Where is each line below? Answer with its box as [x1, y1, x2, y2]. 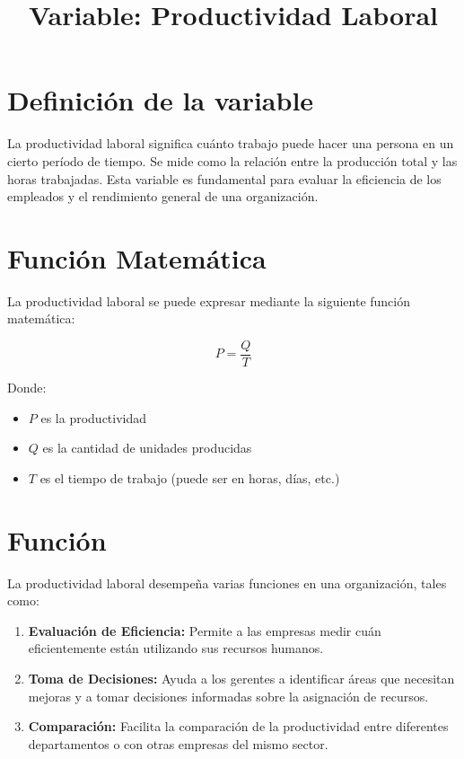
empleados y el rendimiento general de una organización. [7, 187, 319, 206]
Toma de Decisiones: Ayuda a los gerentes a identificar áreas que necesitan [28, 668, 455, 687]
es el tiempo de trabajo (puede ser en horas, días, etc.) [39, 468, 340, 487]
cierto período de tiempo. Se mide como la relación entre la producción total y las [7, 151, 458, 170]
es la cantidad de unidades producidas [42, 438, 252, 457]
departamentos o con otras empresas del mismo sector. [28, 734, 328, 753]
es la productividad [40, 408, 147, 427]
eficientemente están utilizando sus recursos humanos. [28, 639, 324, 658]
